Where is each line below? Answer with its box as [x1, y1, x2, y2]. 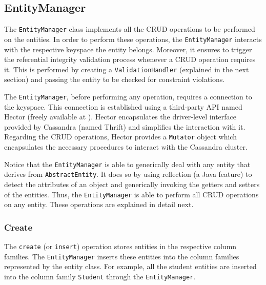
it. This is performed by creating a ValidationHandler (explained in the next [4, 64, 249, 74]
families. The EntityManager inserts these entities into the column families [4, 251, 239, 261]
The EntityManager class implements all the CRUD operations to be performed [4, 24, 255, 34]
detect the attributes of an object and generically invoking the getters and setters [4, 178, 260, 189]
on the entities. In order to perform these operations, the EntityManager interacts [4, 33, 262, 44]
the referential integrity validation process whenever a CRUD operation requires [4, 54, 256, 65]
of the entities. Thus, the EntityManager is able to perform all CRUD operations [4, 189, 259, 199]
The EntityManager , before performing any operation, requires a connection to [4, 91, 252, 101]
